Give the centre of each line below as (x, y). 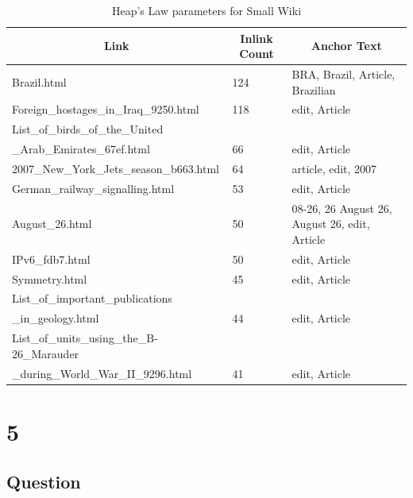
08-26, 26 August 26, (342, 208)
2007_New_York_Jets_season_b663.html (116, 168)
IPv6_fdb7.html (51, 259)
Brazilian (314, 89)
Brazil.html (39, 81)
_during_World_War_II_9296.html (102, 373)
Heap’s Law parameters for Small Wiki (206, 10)
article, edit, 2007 (334, 168)
